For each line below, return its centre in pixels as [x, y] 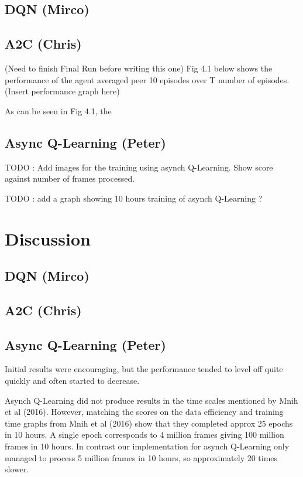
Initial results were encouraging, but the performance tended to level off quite [144, 369]
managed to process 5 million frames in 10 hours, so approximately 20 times [141, 457]
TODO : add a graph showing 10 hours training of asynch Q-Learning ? [134, 198]
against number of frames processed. [70, 178]
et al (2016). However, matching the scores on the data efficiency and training [144, 412]
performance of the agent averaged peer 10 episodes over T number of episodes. [147, 79]
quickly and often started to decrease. [72, 381]
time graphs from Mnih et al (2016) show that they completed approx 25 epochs [149, 423]
